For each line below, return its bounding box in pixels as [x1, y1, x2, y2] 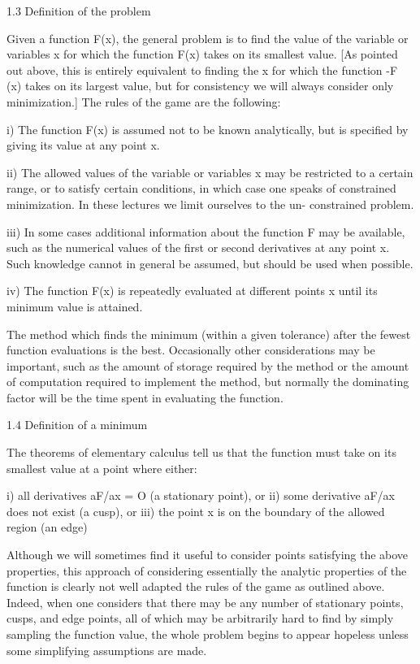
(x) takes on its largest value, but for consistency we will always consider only [6, 77, 394, 94]
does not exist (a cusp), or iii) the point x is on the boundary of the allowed [6, 502, 385, 519]
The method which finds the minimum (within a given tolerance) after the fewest [6, 325, 411, 342]
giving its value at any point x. [6, 137, 160, 154]
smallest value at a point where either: [6, 459, 197, 476]
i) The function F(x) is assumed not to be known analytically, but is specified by [6, 120, 409, 137]
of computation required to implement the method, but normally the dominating [6, 373, 409, 390]
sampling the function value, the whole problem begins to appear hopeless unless [6, 626, 409, 642]
